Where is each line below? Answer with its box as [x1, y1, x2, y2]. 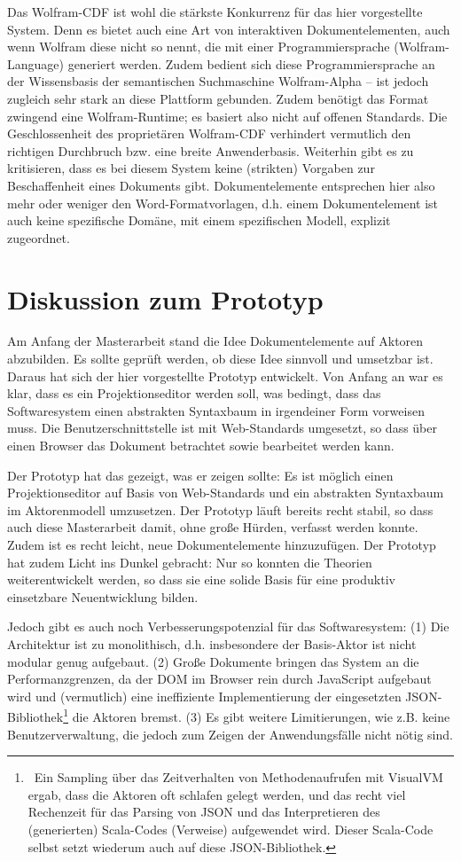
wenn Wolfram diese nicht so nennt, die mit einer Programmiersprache [7, 37, 390, 56]
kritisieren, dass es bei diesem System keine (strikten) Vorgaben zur [7, 159, 375, 177]
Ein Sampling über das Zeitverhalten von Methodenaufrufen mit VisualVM [34, 768, 443, 787]
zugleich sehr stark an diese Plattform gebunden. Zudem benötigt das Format [7, 89, 429, 107]
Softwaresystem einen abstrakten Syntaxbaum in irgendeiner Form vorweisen [7, 401, 425, 419]
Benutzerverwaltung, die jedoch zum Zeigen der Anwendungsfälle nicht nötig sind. [7, 724, 453, 743]
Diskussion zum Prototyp [7, 280, 324, 317]
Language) [7, 54, 64, 73]
